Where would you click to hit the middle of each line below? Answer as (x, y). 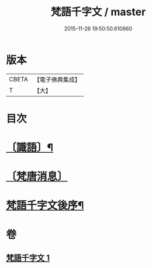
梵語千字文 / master (98, 12)
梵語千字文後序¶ (45, 206)
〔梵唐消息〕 (37, 177)
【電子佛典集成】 (57, 80)
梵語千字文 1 (28, 258)
